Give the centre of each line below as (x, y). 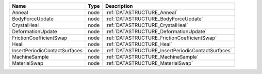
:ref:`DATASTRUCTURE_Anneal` (141, 12)
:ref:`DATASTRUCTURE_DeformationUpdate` (156, 31)
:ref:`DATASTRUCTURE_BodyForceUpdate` (154, 19)
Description (119, 6)
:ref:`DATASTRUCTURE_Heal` (139, 44)
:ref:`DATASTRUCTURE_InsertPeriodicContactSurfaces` (169, 51)
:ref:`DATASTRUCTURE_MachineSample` (152, 57)
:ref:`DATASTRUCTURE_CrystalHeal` (147, 25)
